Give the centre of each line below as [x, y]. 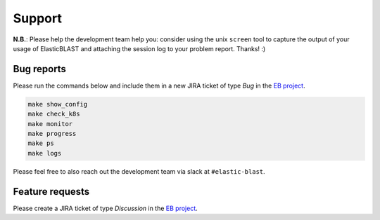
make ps [41, 143]
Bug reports [40, 69]
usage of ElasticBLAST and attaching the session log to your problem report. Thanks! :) [139, 48]
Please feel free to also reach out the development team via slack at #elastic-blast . [139, 171]
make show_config [58, 104]
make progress [52, 133]
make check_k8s [54, 114]
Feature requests [51, 192]
